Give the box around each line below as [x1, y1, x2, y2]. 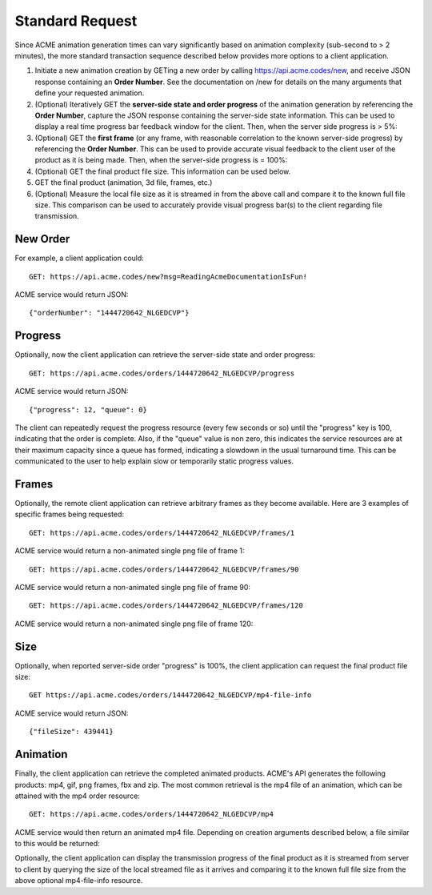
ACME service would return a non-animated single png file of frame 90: [14, 582, 251, 592]
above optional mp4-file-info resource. [14, 876, 143, 885]
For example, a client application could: [14, 253, 144, 263]
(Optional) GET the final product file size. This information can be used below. [34, 167, 291, 176]
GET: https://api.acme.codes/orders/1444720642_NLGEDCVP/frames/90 [29, 564, 299, 574]
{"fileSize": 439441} [29, 727, 114, 736]
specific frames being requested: [14, 509, 124, 520]
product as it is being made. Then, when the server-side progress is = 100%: [34, 155, 288, 165]
